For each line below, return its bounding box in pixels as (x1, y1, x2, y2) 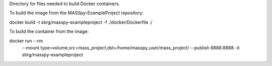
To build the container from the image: (9, 28, 89, 35)
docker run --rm (9, 38, 43, 44)
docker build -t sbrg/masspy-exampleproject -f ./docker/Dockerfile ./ (9, 19, 153, 25)
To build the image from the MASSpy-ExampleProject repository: (9, 10, 144, 16)
